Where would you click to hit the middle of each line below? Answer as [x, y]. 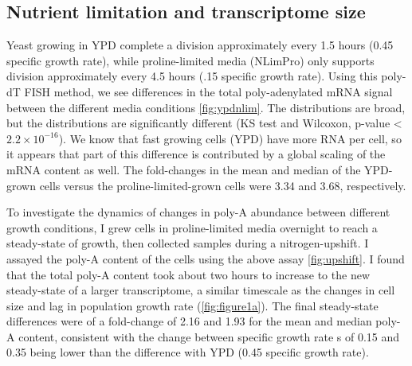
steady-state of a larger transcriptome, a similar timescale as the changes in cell [201, 290]
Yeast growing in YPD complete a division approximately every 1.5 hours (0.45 [200, 45]
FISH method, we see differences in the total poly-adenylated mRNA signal [208, 91]
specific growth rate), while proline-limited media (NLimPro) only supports [190, 60]
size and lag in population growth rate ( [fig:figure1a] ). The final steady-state [192, 305]
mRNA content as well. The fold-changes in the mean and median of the [184, 169]
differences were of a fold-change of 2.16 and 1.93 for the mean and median [189, 321]
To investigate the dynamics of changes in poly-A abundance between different [198, 212]
